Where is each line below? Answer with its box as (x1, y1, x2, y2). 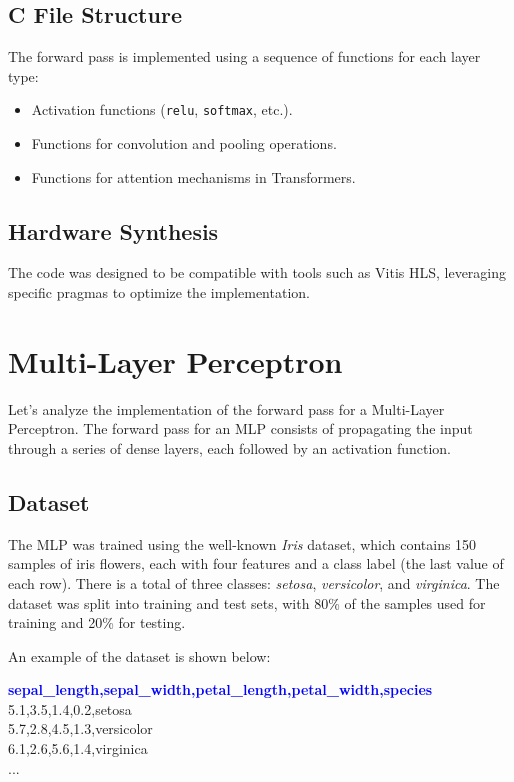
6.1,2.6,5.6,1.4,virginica (8, 738, 148, 759)
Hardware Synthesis (8, 215, 219, 246)
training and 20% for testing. (8, 612, 186, 633)
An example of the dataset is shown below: (8, 645, 271, 666)
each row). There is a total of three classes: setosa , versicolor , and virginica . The (8, 572, 500, 593)
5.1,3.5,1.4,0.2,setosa (8, 698, 132, 719)
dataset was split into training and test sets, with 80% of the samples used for (8, 592, 486, 613)
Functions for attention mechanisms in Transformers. (31, 166, 356, 187)
